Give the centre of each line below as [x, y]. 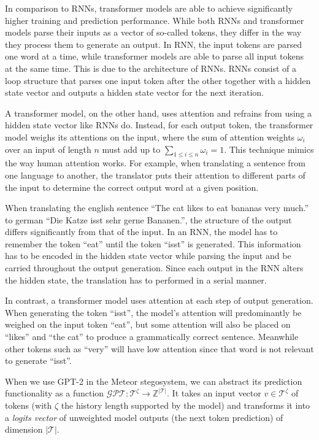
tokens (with [29, 405]
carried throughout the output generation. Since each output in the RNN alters [154, 268]
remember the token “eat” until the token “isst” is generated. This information [153, 243]
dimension [24, 429]
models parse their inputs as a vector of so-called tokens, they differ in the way [153, 32]
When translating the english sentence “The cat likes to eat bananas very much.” [157, 208]
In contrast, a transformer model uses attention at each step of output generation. [159, 300]
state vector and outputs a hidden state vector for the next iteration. [134, 92]
